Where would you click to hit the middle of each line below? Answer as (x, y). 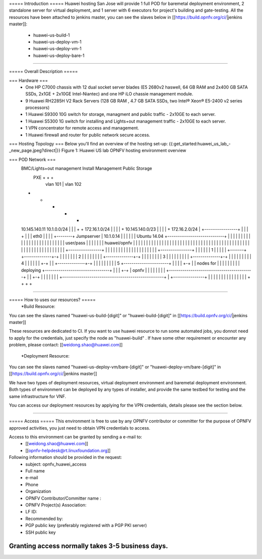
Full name (35, 471)
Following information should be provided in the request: (65, 457)
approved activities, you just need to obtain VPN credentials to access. (80, 428)
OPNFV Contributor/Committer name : (63, 498)
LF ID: (31, 512)
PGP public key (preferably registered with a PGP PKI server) (86, 525)
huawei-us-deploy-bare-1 (59, 55)
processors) (38, 108)
